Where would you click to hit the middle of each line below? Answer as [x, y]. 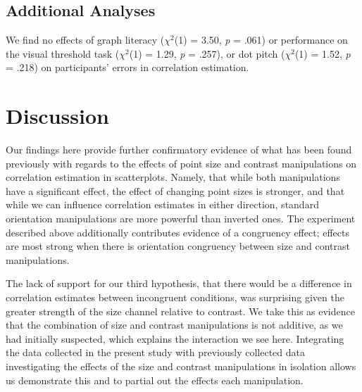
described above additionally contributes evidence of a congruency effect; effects [177, 232]
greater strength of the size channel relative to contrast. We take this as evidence [180, 311]
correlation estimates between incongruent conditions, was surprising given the [175, 297]
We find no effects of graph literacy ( [85, 40]
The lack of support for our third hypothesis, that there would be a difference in [179, 283]
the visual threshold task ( [63, 53]
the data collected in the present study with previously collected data [155, 352]
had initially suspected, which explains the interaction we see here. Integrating [175, 338]
